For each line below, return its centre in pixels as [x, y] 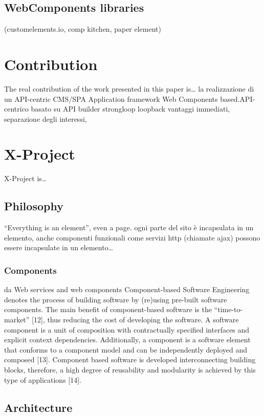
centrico [16, 109]
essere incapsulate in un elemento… [59, 247]
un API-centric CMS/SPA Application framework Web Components [111, 98]
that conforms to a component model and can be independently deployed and [126, 349]
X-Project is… [26, 178]
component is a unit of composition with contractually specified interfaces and [127, 329]
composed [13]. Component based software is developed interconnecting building [130, 359]
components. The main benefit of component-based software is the [108, 309]
